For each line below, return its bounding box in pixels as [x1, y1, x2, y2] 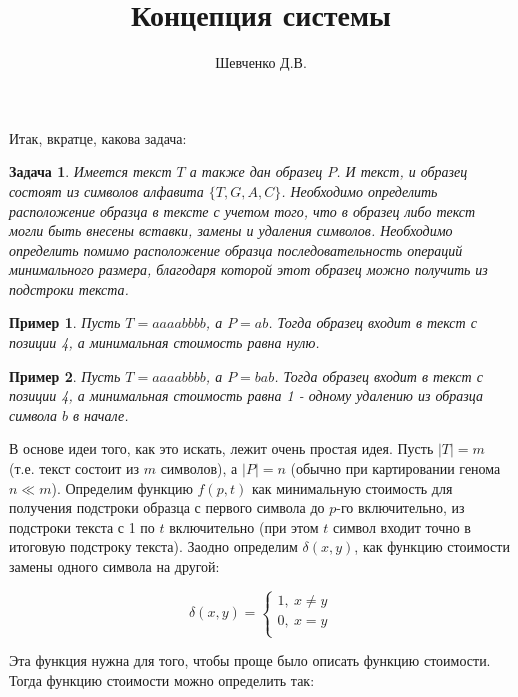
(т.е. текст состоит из [9, 458, 140, 479]
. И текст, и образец [336, 161, 468, 182]
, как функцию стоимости [354, 536, 510, 557]
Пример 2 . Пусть [9, 365, 121, 386]
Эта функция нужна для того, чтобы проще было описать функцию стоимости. [9, 650, 491, 671]
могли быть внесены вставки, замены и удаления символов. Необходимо [9, 220, 453, 241]
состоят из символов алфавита [9, 180, 204, 201]
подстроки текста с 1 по [9, 516, 155, 537]
